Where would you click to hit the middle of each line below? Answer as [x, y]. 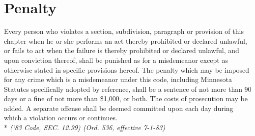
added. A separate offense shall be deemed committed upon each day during [119, 108]
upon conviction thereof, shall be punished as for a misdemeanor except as [116, 60]
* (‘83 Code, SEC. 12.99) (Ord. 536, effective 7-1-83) [85, 127]
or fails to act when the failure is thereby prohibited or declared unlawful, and [122, 50]
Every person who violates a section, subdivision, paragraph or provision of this [124, 31]
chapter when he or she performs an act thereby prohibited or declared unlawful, [126, 41]
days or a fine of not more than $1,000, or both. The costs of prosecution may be [126, 98]
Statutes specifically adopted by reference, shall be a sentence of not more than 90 [128, 89]
